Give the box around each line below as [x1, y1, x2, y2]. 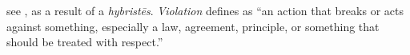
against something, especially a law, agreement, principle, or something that [6, 18, 380, 34]
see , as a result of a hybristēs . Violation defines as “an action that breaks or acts [6, 2, 404, 18]
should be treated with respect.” [6, 33, 163, 50]
